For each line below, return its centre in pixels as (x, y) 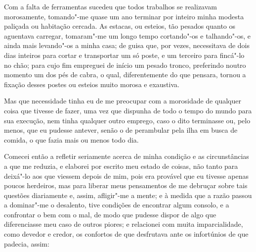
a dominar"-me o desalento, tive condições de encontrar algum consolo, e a (117, 205)
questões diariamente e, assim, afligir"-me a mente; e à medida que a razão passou (128, 195)
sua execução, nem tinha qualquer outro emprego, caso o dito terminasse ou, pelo (127, 120)
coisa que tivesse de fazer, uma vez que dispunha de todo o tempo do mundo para (128, 110)
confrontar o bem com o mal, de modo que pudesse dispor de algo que (110, 214)
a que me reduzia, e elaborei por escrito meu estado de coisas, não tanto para (121, 166)
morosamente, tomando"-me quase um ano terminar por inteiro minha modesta (124, 16)
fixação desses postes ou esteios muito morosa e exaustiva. (92, 84)
